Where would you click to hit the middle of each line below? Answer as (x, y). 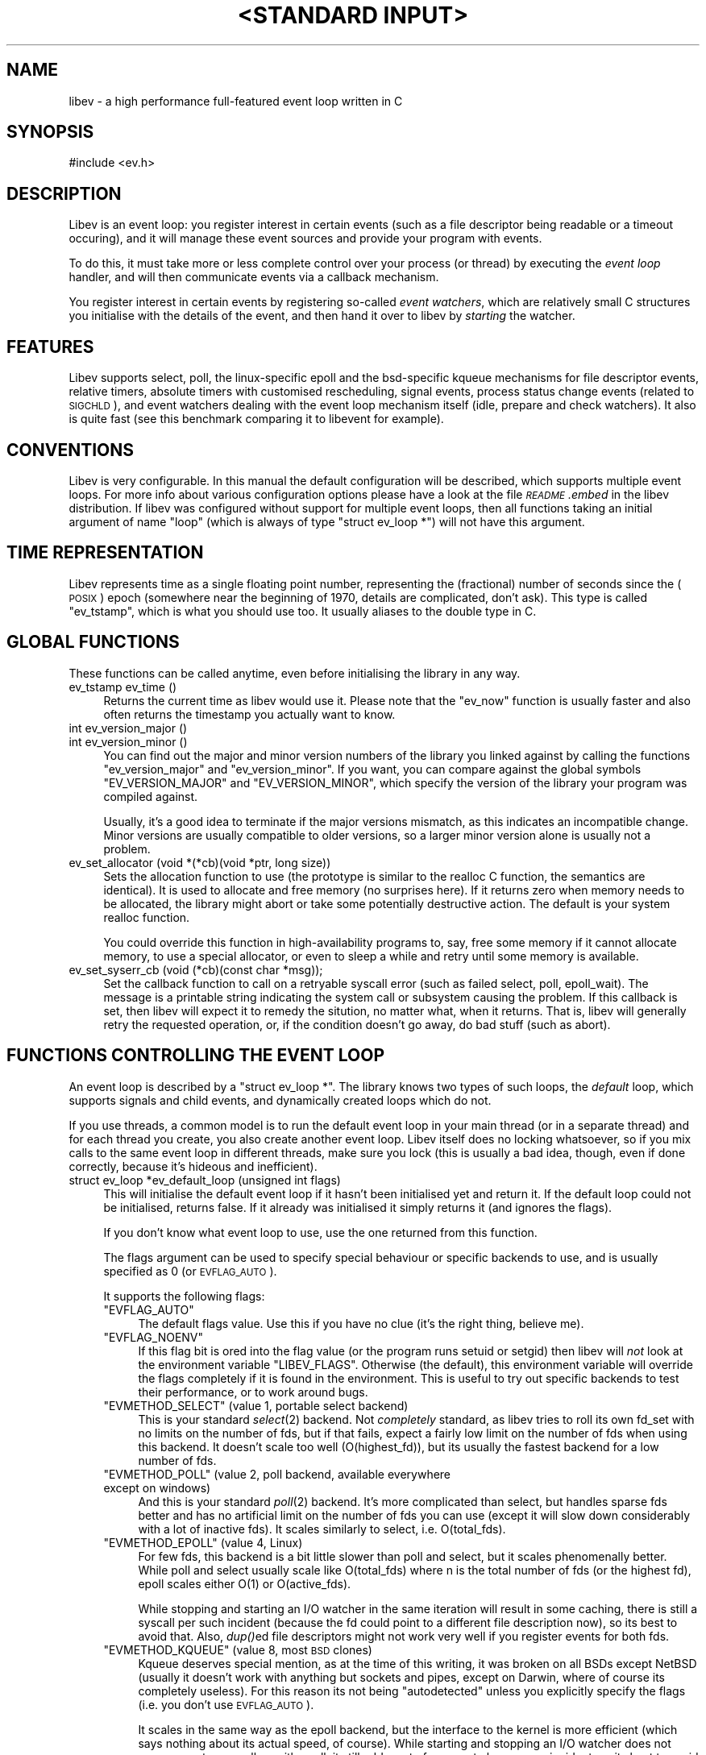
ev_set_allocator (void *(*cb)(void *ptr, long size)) (200, 862)
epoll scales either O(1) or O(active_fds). (245, 1583)
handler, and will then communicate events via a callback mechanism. (254, 277)
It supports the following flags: (184, 1296)
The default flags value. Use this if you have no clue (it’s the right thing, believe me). (361, 1323)
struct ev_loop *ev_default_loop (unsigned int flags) (205, 1180)
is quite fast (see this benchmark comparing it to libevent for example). (256, 419)
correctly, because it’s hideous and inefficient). (193, 1166)
